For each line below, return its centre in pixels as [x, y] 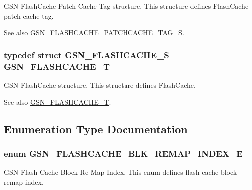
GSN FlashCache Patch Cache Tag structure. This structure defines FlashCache [126, 6]
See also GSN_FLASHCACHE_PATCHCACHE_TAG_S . [94, 33]
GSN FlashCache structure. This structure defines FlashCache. [100, 85]
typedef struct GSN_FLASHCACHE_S [87, 55]
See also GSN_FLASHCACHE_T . [58, 101]
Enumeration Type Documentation [96, 128]
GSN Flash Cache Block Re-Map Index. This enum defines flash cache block [121, 172]
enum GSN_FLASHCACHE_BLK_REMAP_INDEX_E [123, 153]
